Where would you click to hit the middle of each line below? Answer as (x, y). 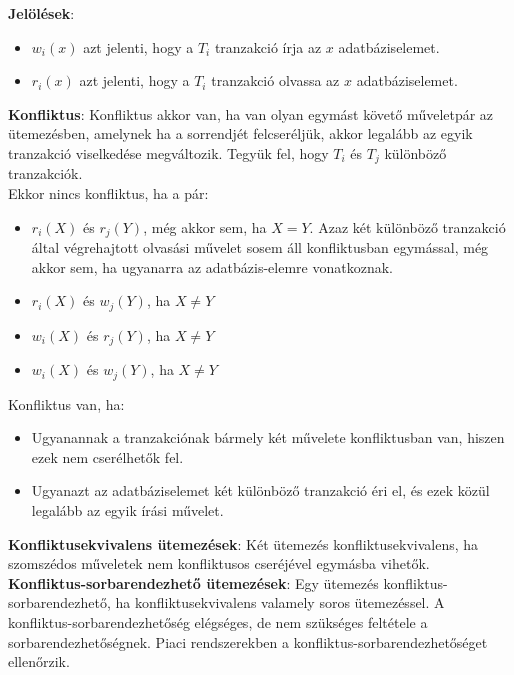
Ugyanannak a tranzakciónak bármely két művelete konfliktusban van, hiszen (268, 437)
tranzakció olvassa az (275, 80)
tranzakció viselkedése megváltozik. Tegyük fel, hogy (168, 152)
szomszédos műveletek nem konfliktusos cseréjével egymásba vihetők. (219, 563)
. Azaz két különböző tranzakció (407, 226)
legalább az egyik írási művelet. (127, 509)
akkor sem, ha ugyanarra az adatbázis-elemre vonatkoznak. (212, 266)
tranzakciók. (45, 173)
